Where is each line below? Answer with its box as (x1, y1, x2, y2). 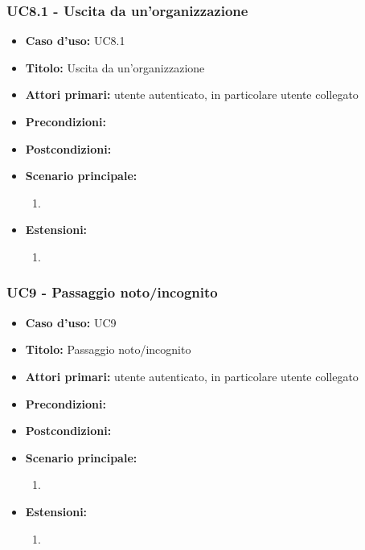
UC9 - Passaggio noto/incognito (6, 282, 218, 302)
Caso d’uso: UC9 (25, 314, 117, 330)
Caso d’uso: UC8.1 (25, 32, 125, 49)
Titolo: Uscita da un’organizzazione (25, 59, 205, 76)
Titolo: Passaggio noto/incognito (25, 341, 191, 358)
